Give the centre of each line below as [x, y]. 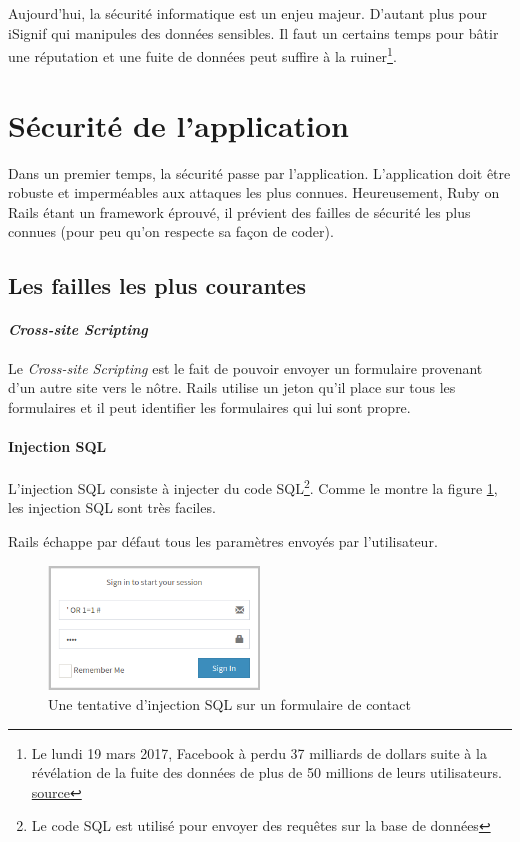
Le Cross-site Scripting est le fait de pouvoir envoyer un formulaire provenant [245, 367]
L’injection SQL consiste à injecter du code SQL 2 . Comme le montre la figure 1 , [253, 486]
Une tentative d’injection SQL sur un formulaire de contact [229, 703]
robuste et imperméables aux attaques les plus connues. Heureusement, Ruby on [254, 192]
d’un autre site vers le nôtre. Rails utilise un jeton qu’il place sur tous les [232, 387]
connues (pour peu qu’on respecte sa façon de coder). [171, 231]
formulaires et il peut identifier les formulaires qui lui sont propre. [209, 406]
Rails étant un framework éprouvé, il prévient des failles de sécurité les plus [239, 211]
